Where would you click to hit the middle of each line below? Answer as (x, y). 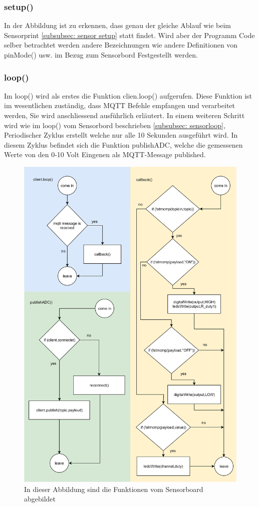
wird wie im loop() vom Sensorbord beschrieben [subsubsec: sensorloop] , (115, 125)
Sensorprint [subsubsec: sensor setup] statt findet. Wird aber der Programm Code (129, 35)
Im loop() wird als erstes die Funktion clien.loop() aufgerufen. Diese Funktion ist (128, 95)
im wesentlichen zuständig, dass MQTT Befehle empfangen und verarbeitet (120, 105)
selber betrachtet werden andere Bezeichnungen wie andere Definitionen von (121, 45)
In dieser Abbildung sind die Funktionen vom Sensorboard (114, 489)
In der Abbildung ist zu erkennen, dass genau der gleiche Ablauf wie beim (118, 25)
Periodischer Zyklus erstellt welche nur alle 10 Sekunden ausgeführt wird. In (121, 135)
